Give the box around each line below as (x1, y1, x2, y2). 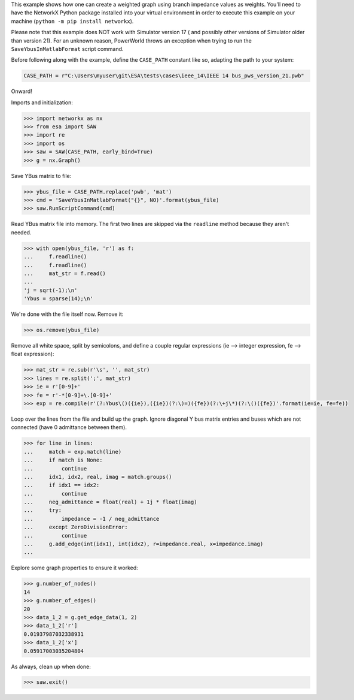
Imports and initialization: (11, 99, 73, 106)
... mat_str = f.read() (23, 270, 106, 277)
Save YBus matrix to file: (11, 172, 72, 179)
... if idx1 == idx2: (23, 482, 100, 488)
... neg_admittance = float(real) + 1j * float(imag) (23, 499, 197, 506)
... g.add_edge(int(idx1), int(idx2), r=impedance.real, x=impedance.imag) (23, 541, 264, 548)
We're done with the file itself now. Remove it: (11, 310, 124, 318)
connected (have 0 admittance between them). (11, 424, 127, 431)
